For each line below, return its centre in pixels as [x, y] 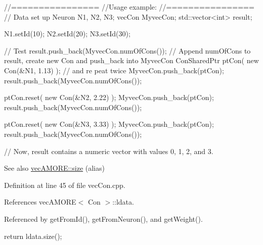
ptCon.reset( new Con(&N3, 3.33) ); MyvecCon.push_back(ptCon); [109, 124]
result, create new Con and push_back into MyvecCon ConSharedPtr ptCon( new [131, 60]
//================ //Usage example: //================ [129, 7]
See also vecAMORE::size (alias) [54, 168]
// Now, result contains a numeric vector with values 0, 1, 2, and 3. [109, 151]
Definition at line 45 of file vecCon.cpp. [65, 185]
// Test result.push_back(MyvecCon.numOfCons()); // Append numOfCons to [127, 50]
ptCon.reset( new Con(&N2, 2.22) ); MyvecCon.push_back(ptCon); [109, 97]
